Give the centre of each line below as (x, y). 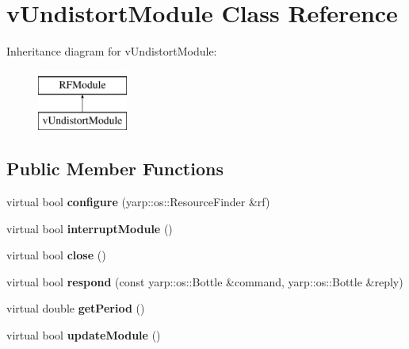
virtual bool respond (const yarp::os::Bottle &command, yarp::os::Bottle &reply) (205, 281)
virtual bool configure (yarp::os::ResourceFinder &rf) (138, 202)
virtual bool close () (56, 255)
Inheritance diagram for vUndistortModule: (112, 51)
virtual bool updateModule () (84, 335)
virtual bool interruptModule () (90, 228)
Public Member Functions (115, 169)
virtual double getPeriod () (76, 308)
